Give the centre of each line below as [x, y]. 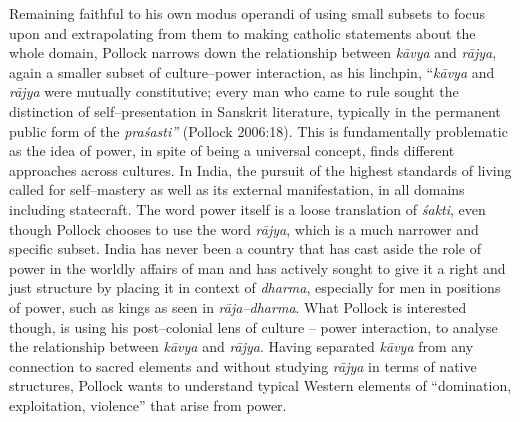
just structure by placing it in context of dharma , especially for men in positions [255, 287]
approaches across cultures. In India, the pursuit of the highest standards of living [260, 169]
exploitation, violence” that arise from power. [148, 404]
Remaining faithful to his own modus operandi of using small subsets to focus [247, 13]
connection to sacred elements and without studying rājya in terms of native [243, 365]
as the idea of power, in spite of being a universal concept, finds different [232, 150]
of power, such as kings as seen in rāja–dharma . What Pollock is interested [238, 306]
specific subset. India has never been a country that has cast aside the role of [245, 248]
